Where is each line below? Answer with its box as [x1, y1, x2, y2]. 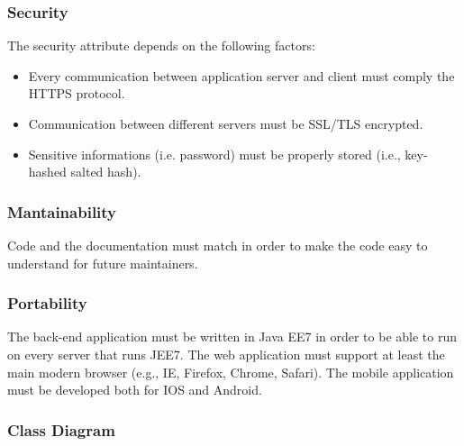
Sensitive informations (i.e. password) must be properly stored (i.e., [28, 144, 401, 163]
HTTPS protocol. [28, 84, 125, 103]
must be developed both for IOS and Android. [7, 380, 262, 399]
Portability [7, 292, 87, 314]
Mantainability [7, 200, 117, 223]
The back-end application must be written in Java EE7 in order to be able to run [7, 327, 457, 346]
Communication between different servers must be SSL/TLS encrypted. [28, 114, 423, 132]
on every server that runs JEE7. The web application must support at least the [7, 345, 445, 363]
